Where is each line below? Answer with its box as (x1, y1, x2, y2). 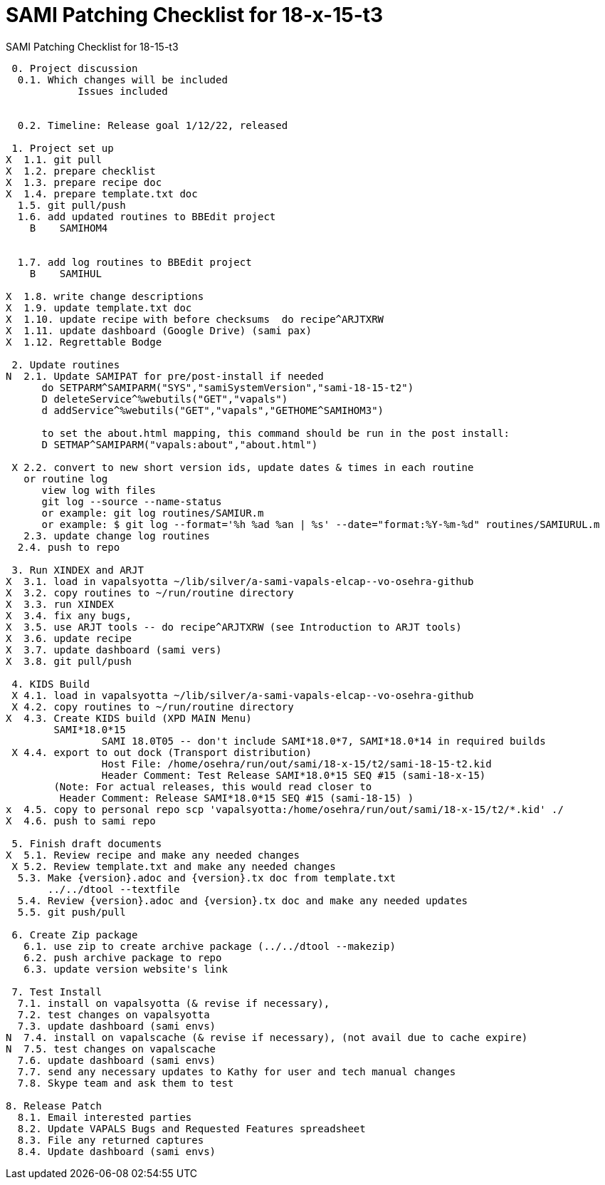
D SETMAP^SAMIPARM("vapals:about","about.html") (41, 438, 318, 450)
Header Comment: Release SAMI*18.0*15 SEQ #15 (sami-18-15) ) (59, 792, 414, 804)
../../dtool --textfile (48, 883, 180, 895)
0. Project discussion (11, 62, 138, 74)
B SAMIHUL (29, 267, 102, 279)
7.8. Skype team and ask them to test (17, 1077, 234, 1089)
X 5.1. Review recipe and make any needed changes (6, 849, 300, 861)
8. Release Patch (6, 1099, 102, 1112)
